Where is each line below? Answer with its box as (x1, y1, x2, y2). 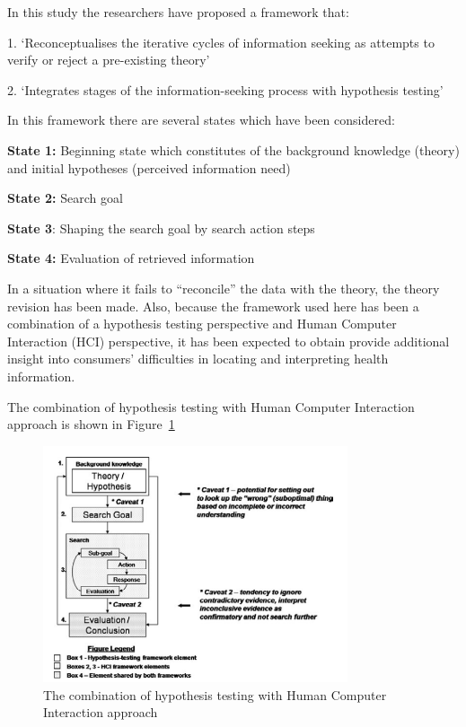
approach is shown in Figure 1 (7, 415, 175, 434)
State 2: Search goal (7, 188, 123, 207)
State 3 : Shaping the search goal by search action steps (7, 218, 315, 237)
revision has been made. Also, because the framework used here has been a (7, 296, 419, 315)
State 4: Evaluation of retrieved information (7, 249, 255, 267)
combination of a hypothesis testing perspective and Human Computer (7, 314, 397, 333)
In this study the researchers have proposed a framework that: (7, 3, 349, 21)
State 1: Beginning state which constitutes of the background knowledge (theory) (7, 140, 460, 159)
